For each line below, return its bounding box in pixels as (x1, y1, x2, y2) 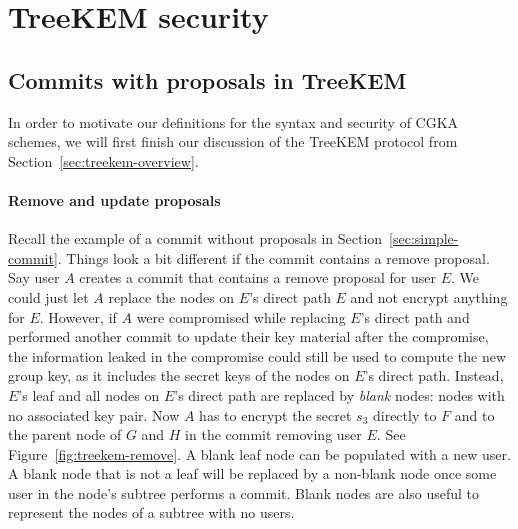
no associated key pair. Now (8, 404, 180, 425)
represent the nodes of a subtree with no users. (8, 502, 295, 523)
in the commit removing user (185, 424, 362, 445)
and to (454, 404, 495, 425)
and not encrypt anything (350, 286, 508, 307)
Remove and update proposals (8, 189, 221, 210)
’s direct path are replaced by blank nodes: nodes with (174, 384, 505, 405)
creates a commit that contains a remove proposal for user (79, 267, 436, 288)
